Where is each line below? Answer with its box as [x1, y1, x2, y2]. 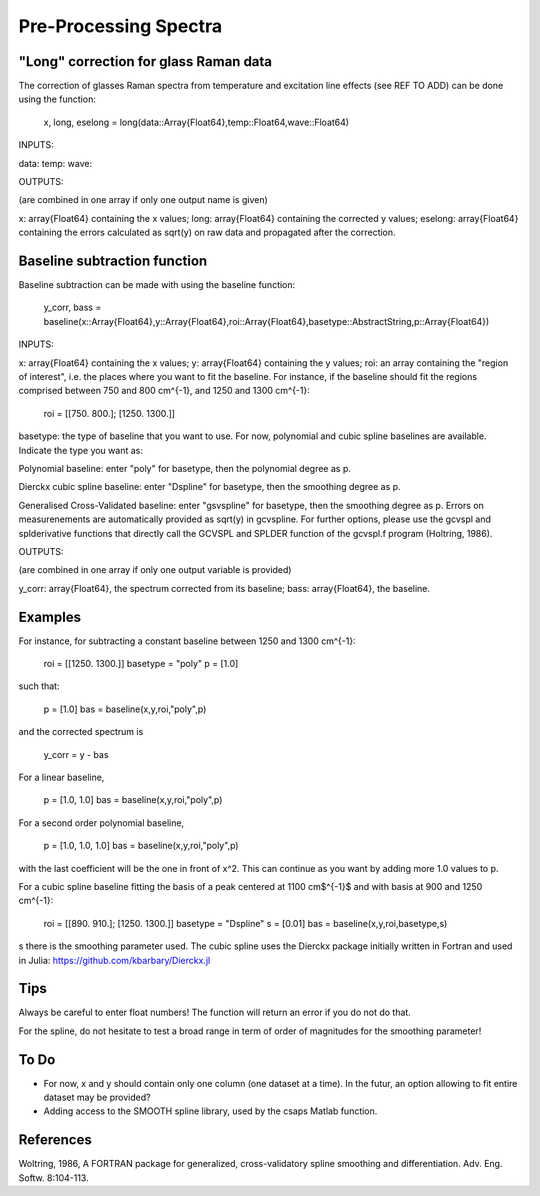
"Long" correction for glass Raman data [18, 53, 273, 70]
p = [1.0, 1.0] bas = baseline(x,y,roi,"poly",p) [43, 794, 223, 806]
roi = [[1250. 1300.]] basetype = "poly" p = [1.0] [43, 658, 239, 670]
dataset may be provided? [43, 1091, 151, 1104]
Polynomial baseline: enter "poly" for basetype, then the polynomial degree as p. [18, 463, 352, 474]
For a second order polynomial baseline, [18, 816, 185, 829]
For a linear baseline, [18, 771, 105, 783]
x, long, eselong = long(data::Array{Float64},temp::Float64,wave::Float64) [43, 116, 350, 128]
